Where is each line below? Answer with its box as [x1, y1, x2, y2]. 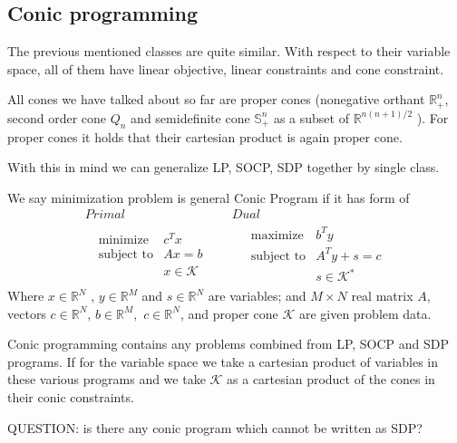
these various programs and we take [7, 370, 206, 389]
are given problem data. [298, 303, 432, 323]
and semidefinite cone [131, 108, 250, 127]
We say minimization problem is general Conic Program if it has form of [7, 188, 410, 207]
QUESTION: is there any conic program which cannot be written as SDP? [7, 418, 423, 437]
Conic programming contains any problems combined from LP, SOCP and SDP [7, 334, 450, 353]
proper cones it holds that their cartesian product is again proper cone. [7, 127, 403, 146]
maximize [250, 228, 304, 242]
